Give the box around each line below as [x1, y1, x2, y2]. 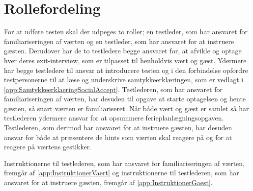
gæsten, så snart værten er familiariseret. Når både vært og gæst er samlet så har [4, 103, 249, 113]
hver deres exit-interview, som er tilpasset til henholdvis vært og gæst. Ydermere [4, 55, 247, 65]
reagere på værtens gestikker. [4, 142, 92, 152]
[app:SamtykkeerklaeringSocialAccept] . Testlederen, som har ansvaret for [4, 84, 223, 94]
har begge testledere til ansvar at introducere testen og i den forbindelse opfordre [4, 65, 248, 75]
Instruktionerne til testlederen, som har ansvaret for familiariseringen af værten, [4, 158, 245, 168]
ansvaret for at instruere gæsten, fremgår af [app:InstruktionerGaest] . [4, 177, 213, 188]
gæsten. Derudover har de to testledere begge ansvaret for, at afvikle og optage [4, 46, 242, 56]
